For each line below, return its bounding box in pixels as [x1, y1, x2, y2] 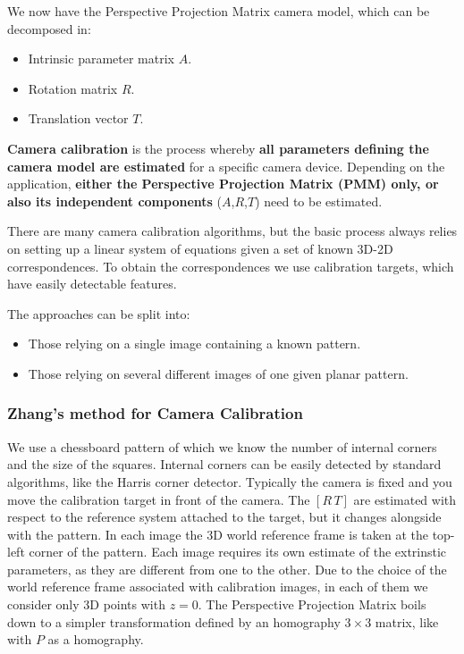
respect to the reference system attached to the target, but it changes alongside [7, 507, 442, 526]
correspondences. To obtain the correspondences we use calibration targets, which [7, 256, 454, 275]
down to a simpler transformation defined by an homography [7, 612, 341, 631]
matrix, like [375, 612, 439, 631]
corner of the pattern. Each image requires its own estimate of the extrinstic [29, 542, 447, 561]
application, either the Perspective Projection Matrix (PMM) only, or [7, 174, 439, 193]
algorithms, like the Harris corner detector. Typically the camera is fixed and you [7, 472, 452, 490]
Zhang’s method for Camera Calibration [7, 402, 303, 424]
